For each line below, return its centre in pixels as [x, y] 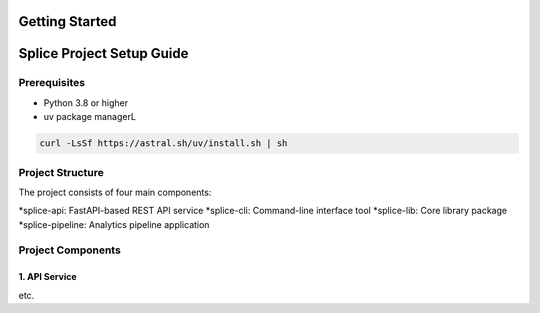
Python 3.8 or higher [86, 102]
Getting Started [67, 21]
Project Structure [61, 172]
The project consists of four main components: [115, 192]
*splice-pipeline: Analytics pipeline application [114, 224]
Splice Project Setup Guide [103, 53]
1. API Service [47, 277]
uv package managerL [90, 117]
